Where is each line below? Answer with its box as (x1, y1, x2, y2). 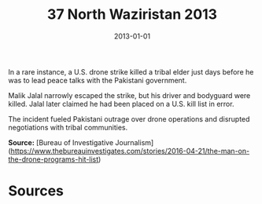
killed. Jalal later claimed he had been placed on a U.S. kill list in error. (8, 99, 234, 108)
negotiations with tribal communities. (8, 122, 128, 132)
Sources (8, 182, 65, 200)
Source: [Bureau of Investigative (8, 137, 114, 147)
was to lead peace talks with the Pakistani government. (8, 75, 187, 85)
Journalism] (115, 137, 154, 147)
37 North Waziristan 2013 (46, 5, 218, 24)
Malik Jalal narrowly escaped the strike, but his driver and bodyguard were (8, 90, 251, 100)
